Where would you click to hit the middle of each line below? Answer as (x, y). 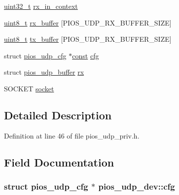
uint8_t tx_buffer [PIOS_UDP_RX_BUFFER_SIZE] (88, 39)
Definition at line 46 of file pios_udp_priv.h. (72, 135)
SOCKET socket (29, 88)
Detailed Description (58, 115)
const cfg (86, 55)
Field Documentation (59, 162)
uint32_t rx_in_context (41, 6)
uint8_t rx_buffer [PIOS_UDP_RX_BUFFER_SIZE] (88, 22)
